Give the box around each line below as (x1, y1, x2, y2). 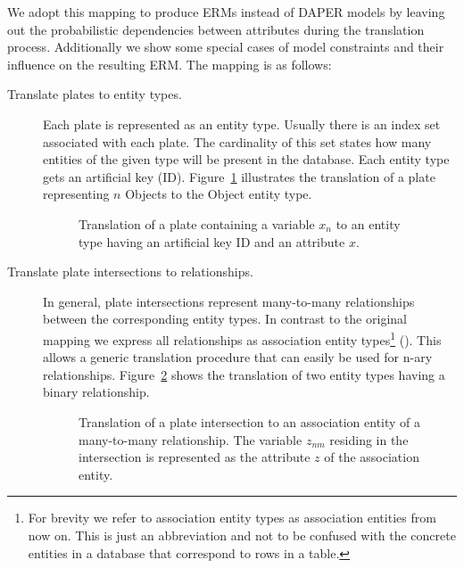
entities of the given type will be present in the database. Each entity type (43, 150, 450, 169)
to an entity (336, 214, 401, 233)
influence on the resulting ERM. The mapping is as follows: (7, 54, 332, 73)
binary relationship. (43, 383, 150, 401)
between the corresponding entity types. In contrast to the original (43, 309, 407, 328)
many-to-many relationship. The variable (79, 430, 302, 449)
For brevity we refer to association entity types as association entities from (28, 508, 436, 527)
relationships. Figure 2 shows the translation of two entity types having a (43, 365, 445, 383)
